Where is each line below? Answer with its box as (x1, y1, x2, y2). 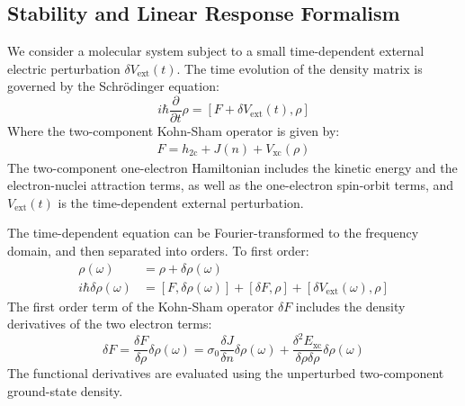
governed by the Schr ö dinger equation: (7, 77, 219, 95)
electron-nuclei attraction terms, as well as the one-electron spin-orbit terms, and (7, 176, 454, 194)
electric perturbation (7, 59, 121, 77)
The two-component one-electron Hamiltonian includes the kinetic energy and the (7, 158, 458, 176)
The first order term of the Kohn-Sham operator (7, 296, 274, 315)
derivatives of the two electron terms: (7, 314, 212, 333)
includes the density (295, 296, 406, 315)
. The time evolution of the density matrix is (176, 59, 423, 77)
